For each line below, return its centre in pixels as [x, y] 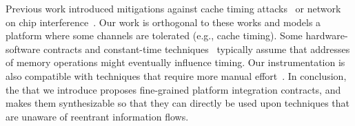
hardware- [327, 35]
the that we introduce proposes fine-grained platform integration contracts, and [173, 89]
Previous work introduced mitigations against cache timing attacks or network [173, 8]
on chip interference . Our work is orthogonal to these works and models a [163, 22]
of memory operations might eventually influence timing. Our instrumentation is [175, 62]
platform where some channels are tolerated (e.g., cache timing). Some [154, 35]
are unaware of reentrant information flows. [97, 116]
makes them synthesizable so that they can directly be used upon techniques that [178, 103]
